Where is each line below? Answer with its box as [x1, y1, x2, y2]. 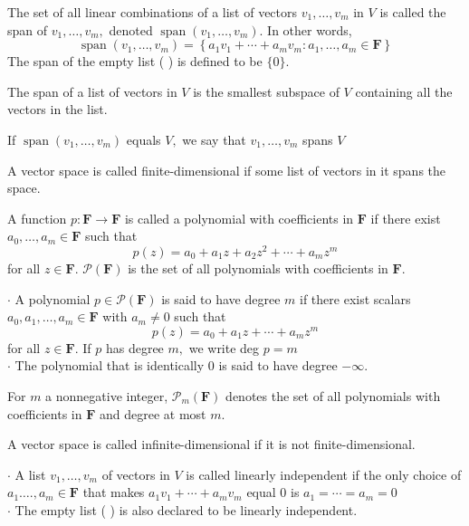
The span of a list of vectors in [7, 81, 177, 100]
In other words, [267, 20, 352, 39]
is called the [379, 3, 446, 21]
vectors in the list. [7, 100, 108, 119]
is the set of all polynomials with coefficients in [128, 259, 388, 278]
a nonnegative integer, [45, 386, 168, 405]
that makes [82, 483, 145, 502]
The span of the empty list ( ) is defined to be [7, 52, 263, 71]
